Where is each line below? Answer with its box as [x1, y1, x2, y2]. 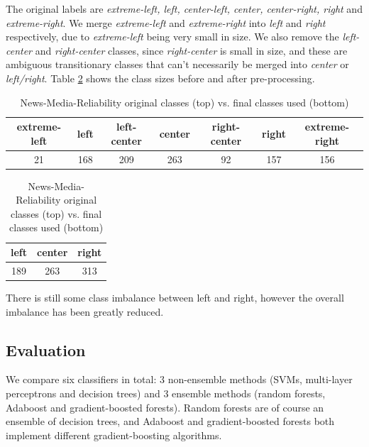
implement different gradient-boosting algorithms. [6, 427, 222, 442]
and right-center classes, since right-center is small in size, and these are [35, 43, 348, 57]
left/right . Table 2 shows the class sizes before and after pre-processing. [6, 70, 315, 85]
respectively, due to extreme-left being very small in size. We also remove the [6, 29, 339, 44]
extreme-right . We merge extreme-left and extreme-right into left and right [6, 15, 326, 30]
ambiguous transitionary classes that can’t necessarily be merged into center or [6, 57, 349, 72]
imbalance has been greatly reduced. [6, 304, 164, 319]
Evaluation [6, 338, 86, 360]
